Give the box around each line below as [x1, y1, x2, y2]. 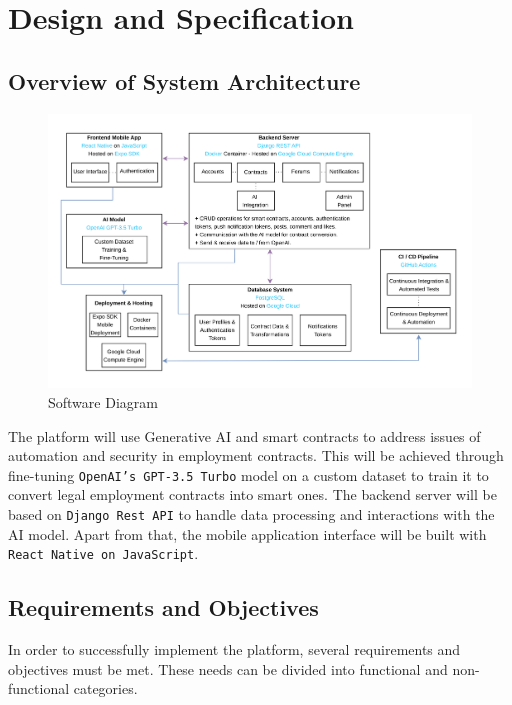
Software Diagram [48, 391, 158, 412]
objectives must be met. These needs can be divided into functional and [8, 658, 448, 679]
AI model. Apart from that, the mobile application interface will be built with [8, 523, 487, 544]
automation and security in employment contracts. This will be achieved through [8, 445, 504, 466]
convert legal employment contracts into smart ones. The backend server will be [8, 484, 497, 505]
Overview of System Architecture [8, 65, 361, 96]
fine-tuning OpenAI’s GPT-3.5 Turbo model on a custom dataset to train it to [8, 464, 489, 485]
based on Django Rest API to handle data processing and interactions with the [8, 503, 495, 524]
